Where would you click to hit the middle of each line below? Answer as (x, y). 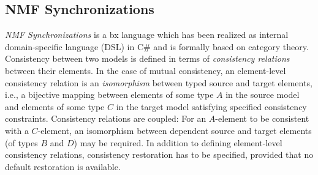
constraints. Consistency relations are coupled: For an (106, 118)
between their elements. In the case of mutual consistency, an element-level (146, 70)
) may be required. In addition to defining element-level (178, 142)
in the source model (263, 95)
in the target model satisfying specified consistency (211, 106)
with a (17, 130)
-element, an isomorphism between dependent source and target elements (175, 130)
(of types (21, 142)
